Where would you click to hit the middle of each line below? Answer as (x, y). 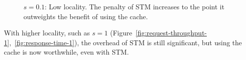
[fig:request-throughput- (171, 33)
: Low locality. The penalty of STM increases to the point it (135, 6)
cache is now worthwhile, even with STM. (66, 52)
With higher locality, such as (47, 33)
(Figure (121, 33)
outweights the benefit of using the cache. (86, 16)
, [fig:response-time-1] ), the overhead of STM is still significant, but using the (125, 42)
